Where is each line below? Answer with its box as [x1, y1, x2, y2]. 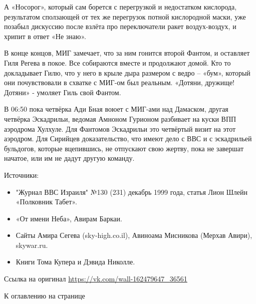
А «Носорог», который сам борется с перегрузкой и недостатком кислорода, [4, 2, 237, 12]
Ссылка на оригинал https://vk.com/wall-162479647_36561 [4, 273, 187, 284]
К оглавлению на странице [4, 290, 85, 300]
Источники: [4, 169, 39, 180]
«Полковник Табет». [16, 196, 77, 207]
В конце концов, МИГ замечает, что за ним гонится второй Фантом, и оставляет [4, 48, 250, 58]
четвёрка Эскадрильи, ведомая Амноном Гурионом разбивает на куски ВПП [4, 113, 236, 124]
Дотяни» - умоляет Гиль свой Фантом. [4, 87, 121, 97]
